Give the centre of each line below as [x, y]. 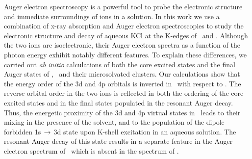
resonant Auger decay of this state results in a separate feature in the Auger [118, 141]
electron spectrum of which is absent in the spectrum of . [91, 150]
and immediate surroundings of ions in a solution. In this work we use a [112, 16]
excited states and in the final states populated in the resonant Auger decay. [119, 102]
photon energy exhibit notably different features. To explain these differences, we [126, 54]
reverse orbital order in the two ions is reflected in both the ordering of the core [124, 93]
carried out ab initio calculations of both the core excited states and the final [120, 64]
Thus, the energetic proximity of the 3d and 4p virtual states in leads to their [122, 112]
